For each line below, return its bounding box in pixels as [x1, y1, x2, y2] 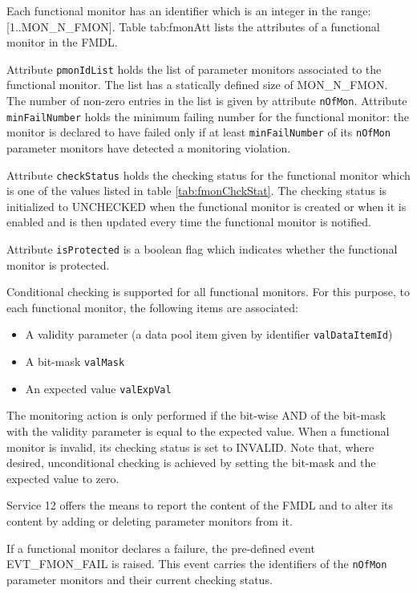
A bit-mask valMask [25, 353, 125, 370]
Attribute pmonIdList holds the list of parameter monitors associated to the [6, 60, 382, 77]
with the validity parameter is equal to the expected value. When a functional [6, 423, 390, 440]
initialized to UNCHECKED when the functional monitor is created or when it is [6, 197, 407, 214]
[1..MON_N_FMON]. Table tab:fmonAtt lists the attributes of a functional [6, 18, 380, 35]
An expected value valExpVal [25, 380, 172, 396]
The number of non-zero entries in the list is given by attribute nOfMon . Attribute [6, 92, 407, 109]
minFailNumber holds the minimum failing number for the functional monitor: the [6, 108, 410, 124]
